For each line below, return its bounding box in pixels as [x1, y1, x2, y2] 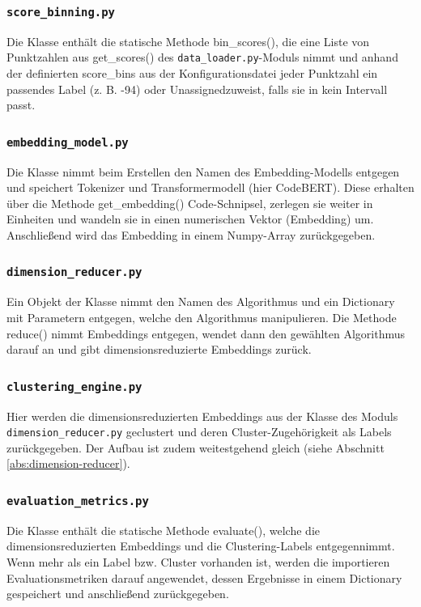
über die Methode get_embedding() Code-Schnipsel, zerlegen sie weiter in [6, 194, 373, 211]
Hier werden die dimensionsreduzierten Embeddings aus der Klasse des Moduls [6, 407, 398, 424]
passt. [6, 96, 36, 113]
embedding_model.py [6, 135, 129, 149]
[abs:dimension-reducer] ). [6, 455, 130, 472]
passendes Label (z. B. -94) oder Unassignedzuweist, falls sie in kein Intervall [6, 80, 388, 97]
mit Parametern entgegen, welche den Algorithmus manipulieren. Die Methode [6, 308, 397, 325]
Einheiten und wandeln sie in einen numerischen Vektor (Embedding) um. [6, 210, 374, 227]
